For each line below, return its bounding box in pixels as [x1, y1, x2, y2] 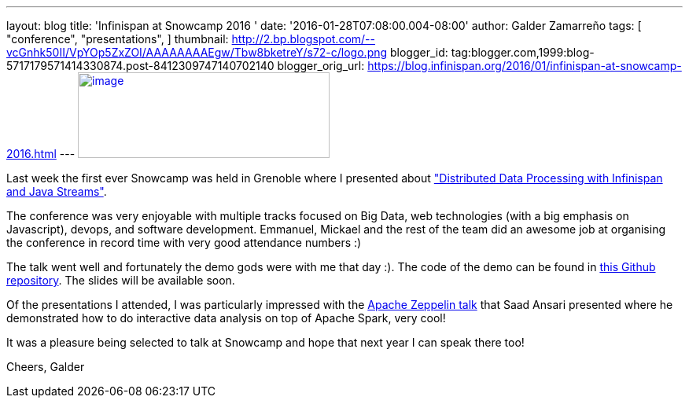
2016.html [6, 147, 57, 160]
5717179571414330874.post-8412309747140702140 [6, 59, 274, 72]
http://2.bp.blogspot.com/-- [231, 32, 375, 46]
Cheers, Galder [6, 360, 85, 373]
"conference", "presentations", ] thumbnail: [6, 32, 229, 46]
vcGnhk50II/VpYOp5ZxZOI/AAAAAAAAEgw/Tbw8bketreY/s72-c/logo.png [6, 46, 388, 59]
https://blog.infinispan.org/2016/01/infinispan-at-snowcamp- [367, 59, 682, 72]
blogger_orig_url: [277, 59, 365, 72]
